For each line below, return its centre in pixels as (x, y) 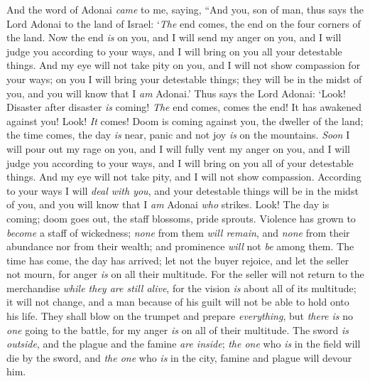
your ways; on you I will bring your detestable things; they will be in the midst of (184, 79)
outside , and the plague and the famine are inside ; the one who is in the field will (184, 344)
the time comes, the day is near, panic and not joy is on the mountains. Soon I (178, 135)
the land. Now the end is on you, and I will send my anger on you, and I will (174, 37)
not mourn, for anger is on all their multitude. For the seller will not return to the (185, 274)
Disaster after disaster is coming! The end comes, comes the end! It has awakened (184, 107)
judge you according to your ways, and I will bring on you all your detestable (174, 51)
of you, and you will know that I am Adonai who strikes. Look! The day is (168, 204)
